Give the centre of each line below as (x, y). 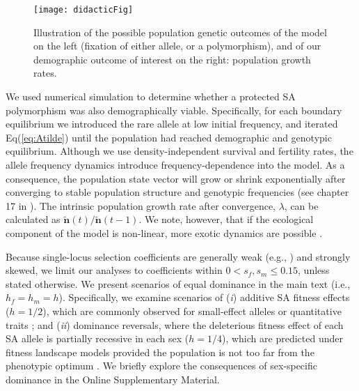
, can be (301, 205)
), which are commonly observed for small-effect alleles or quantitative (192, 310)
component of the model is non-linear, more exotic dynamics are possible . (164, 232)
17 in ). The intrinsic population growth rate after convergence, (141, 205)
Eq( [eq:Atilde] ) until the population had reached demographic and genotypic (169, 137)
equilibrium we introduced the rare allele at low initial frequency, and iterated (172, 124)
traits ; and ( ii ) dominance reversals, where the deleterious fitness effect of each (175, 324)
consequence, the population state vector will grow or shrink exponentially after (176, 178)
